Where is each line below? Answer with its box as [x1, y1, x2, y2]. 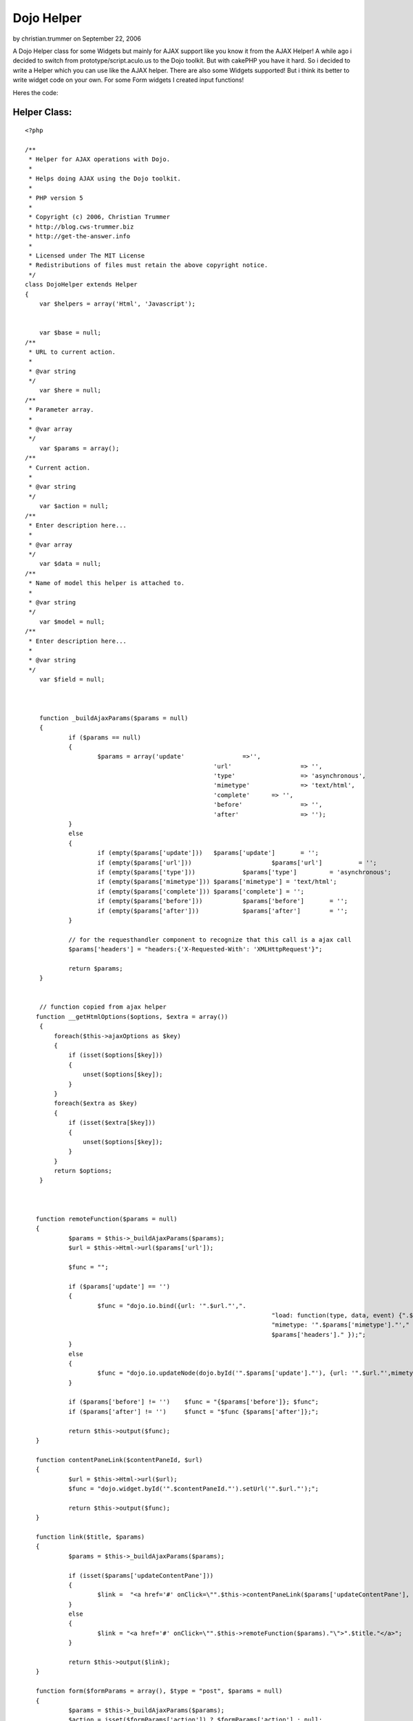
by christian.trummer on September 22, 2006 [12, 34, 141, 43]
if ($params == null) [68, 733, 141, 741]
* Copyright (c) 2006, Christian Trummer [28, 213, 171, 221]
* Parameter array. [28, 406, 94, 414]
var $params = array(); [39, 444, 120, 452]
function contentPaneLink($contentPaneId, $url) [35, 1456, 203, 1464]
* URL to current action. [28, 348, 116, 356]
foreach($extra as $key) [54, 1099, 138, 1108]
